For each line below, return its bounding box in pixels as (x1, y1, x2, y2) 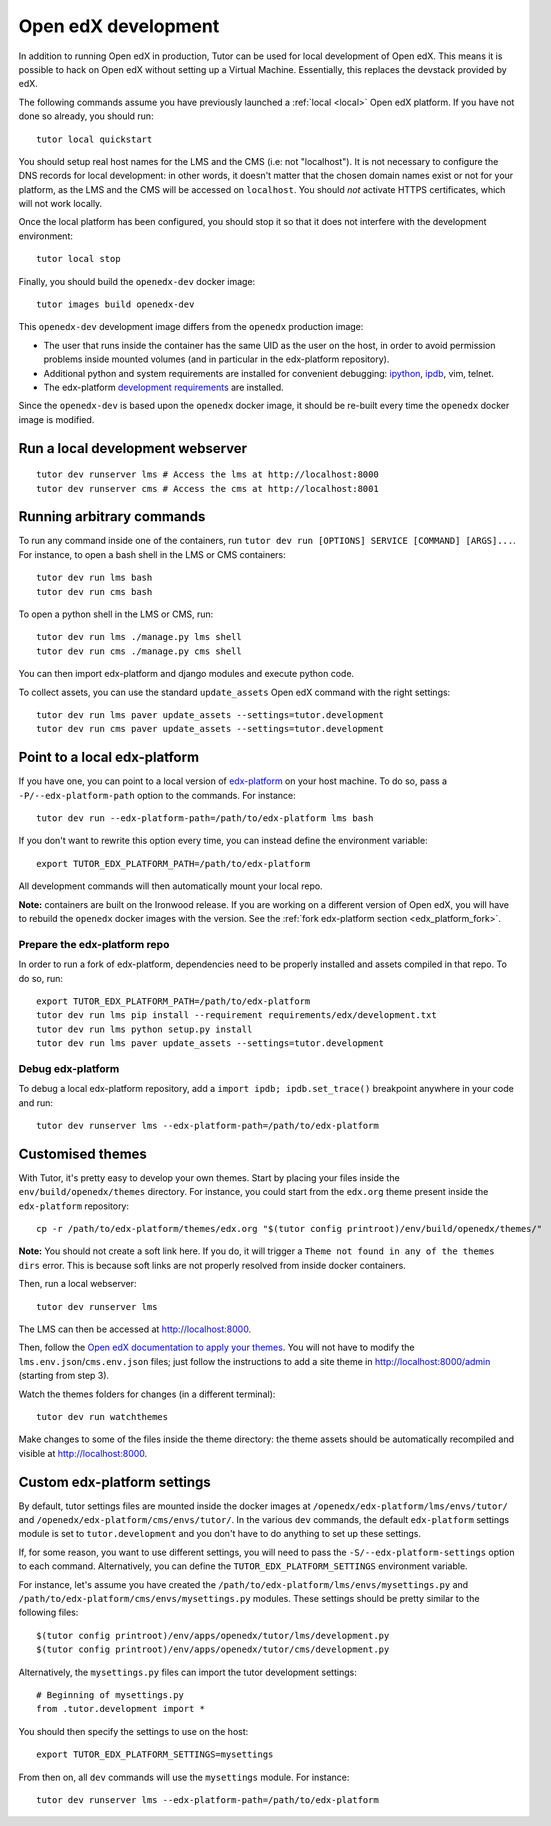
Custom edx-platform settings (18, 1473, 212, 1490)
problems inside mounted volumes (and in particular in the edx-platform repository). (43, 353, 390, 365)
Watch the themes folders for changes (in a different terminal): (18, 1388, 276, 1400)
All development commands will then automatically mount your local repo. (18, 880, 324, 892)
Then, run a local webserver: (18, 1278, 137, 1290)
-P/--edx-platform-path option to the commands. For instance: (18, 789, 296, 801)
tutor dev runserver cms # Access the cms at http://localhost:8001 (36, 483, 379, 494)
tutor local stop (36, 253, 121, 265)
